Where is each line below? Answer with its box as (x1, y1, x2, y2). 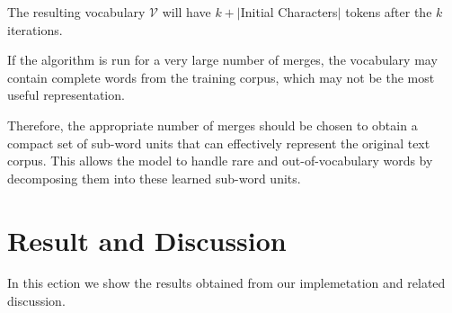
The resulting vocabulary (7, 3, 146, 21)
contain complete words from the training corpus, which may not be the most (7, 67, 435, 86)
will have (162, 3, 211, 21)
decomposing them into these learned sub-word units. (7, 168, 301, 187)
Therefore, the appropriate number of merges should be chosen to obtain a (7, 115, 418, 134)
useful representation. (7, 85, 125, 104)
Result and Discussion (7, 221, 287, 258)
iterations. (7, 20, 63, 39)
